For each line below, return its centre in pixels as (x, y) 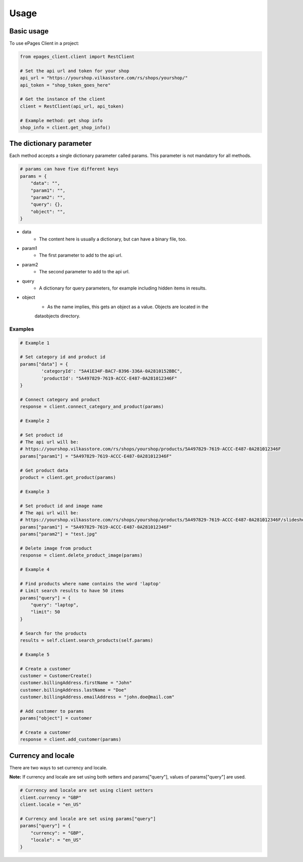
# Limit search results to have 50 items (72, 591)
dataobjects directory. (58, 316)
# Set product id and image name (61, 506)
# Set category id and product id (63, 357)
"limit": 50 (45, 612)
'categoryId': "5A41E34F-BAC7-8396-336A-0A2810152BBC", (112, 371)
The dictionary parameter (50, 143)
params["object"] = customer (56, 718)
